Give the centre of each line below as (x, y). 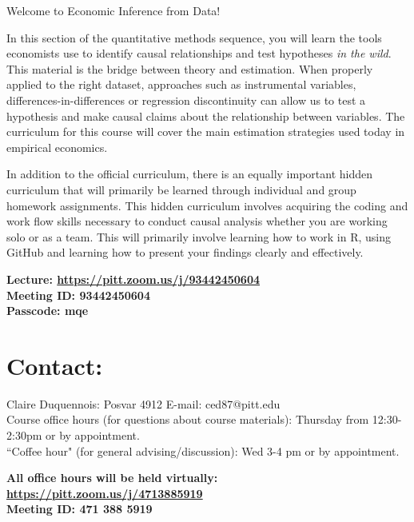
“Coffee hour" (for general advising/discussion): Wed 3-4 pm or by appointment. (203, 450)
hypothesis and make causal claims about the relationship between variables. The (206, 116)
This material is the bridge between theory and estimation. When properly (190, 68)
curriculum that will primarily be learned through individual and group (181, 189)
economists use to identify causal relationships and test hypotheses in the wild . (199, 53)
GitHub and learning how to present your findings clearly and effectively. (185, 252)
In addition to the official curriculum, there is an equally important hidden (190, 174)
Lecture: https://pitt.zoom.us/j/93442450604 (133, 279)
